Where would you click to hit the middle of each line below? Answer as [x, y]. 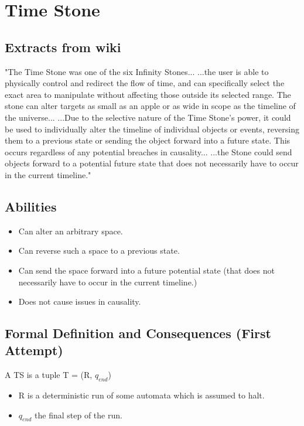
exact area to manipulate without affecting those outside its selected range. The [148, 94]
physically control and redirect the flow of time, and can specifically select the [145, 83]
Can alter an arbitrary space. [71, 231]
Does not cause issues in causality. [80, 301]
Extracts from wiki [63, 47]
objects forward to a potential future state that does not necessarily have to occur [152, 163]
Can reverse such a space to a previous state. [99, 251]
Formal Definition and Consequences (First [138, 333]
